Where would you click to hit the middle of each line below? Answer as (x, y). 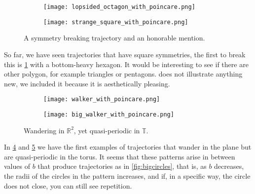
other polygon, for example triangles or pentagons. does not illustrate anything (123, 74)
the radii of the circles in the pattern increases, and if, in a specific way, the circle (127, 175)
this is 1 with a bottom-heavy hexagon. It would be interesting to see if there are (126, 64)
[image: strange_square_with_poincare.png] (116, 22)
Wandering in (44, 130)
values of (17, 166)
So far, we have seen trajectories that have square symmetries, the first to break (125, 54)
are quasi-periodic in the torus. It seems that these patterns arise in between (120, 156)
